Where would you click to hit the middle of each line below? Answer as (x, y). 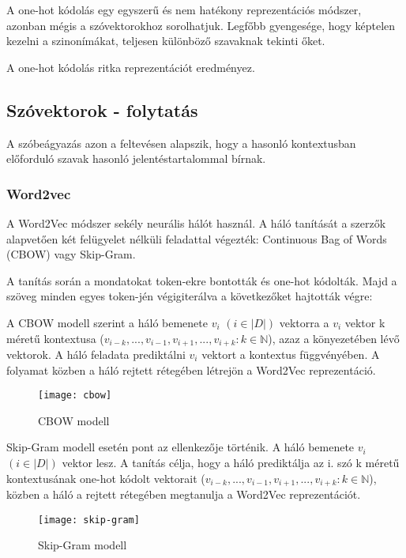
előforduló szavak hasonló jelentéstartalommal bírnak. (136, 158)
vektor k (365, 322)
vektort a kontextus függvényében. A (291, 354)
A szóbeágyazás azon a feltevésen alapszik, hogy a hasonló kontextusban (181, 143)
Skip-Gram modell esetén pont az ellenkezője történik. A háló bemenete (180, 447)
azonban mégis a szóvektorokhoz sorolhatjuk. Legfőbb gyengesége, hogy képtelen (201, 25)
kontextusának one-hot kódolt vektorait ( (106, 478)
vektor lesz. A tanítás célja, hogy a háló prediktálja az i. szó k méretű (231, 463)
